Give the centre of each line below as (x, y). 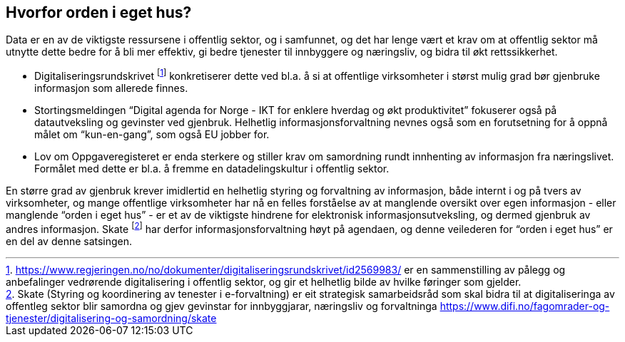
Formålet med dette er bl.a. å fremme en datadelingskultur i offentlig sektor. (212, 169)
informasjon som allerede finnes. (111, 88)
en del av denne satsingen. (69, 241)
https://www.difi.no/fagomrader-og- (525, 306)
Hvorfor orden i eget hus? (99, 12)
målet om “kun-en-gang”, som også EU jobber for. (152, 135)
